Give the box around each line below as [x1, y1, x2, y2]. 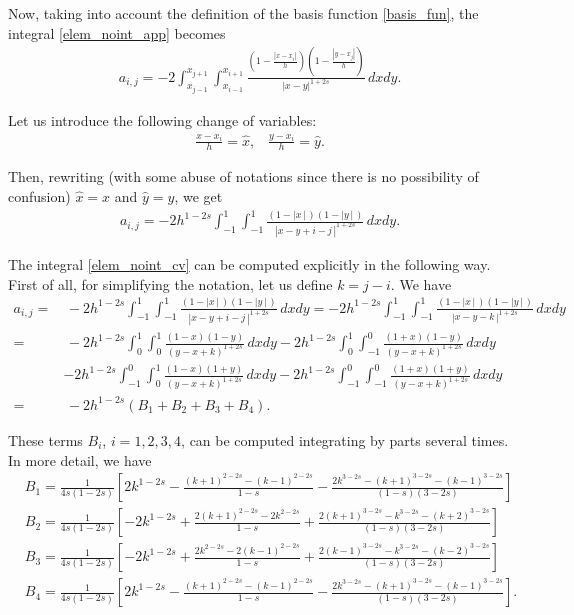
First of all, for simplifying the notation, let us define [8, 273, 333, 294]
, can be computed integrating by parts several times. [181, 429, 509, 450]
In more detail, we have [8, 449, 152, 470]
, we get [174, 185, 223, 206]
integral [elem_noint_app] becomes [8, 22, 226, 43]
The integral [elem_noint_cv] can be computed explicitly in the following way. [8, 253, 491, 274]
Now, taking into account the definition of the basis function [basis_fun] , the [8, 3, 479, 23]
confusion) [8, 185, 71, 206]
